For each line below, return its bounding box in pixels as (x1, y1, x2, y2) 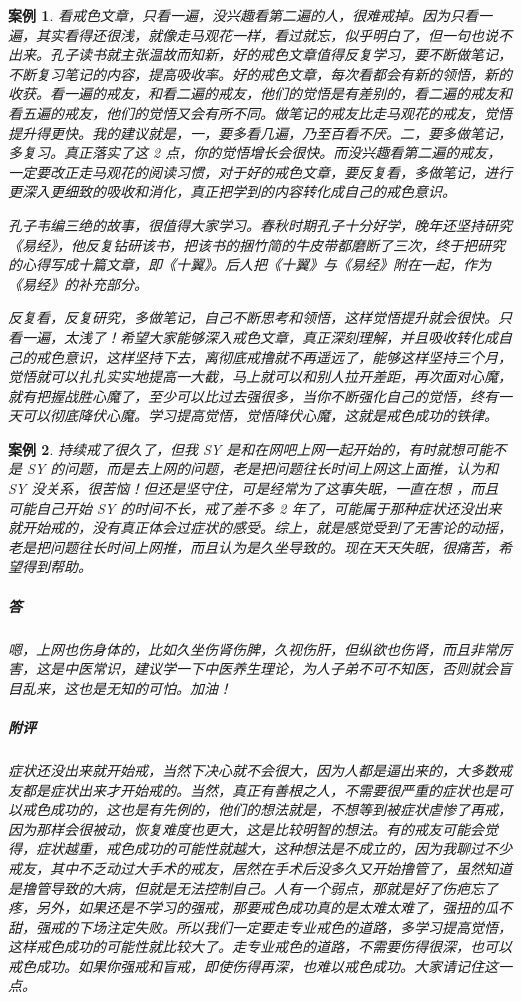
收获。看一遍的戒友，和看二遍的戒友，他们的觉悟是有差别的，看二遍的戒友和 (8, 83, 512, 104)
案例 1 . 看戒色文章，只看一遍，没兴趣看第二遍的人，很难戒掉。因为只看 (8, 5, 478, 25)
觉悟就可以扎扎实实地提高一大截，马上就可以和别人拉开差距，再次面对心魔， (8, 366, 512, 387)
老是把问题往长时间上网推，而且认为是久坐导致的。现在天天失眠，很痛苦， (8, 536, 498, 557)
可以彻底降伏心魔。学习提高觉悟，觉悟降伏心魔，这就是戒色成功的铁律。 (21, 405, 498, 426)
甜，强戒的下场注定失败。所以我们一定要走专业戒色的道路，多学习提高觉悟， (8, 916, 512, 937)
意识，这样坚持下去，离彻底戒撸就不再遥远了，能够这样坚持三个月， (63, 346, 512, 367)
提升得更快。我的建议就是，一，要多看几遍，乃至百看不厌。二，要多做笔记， (8, 122, 512, 143)
